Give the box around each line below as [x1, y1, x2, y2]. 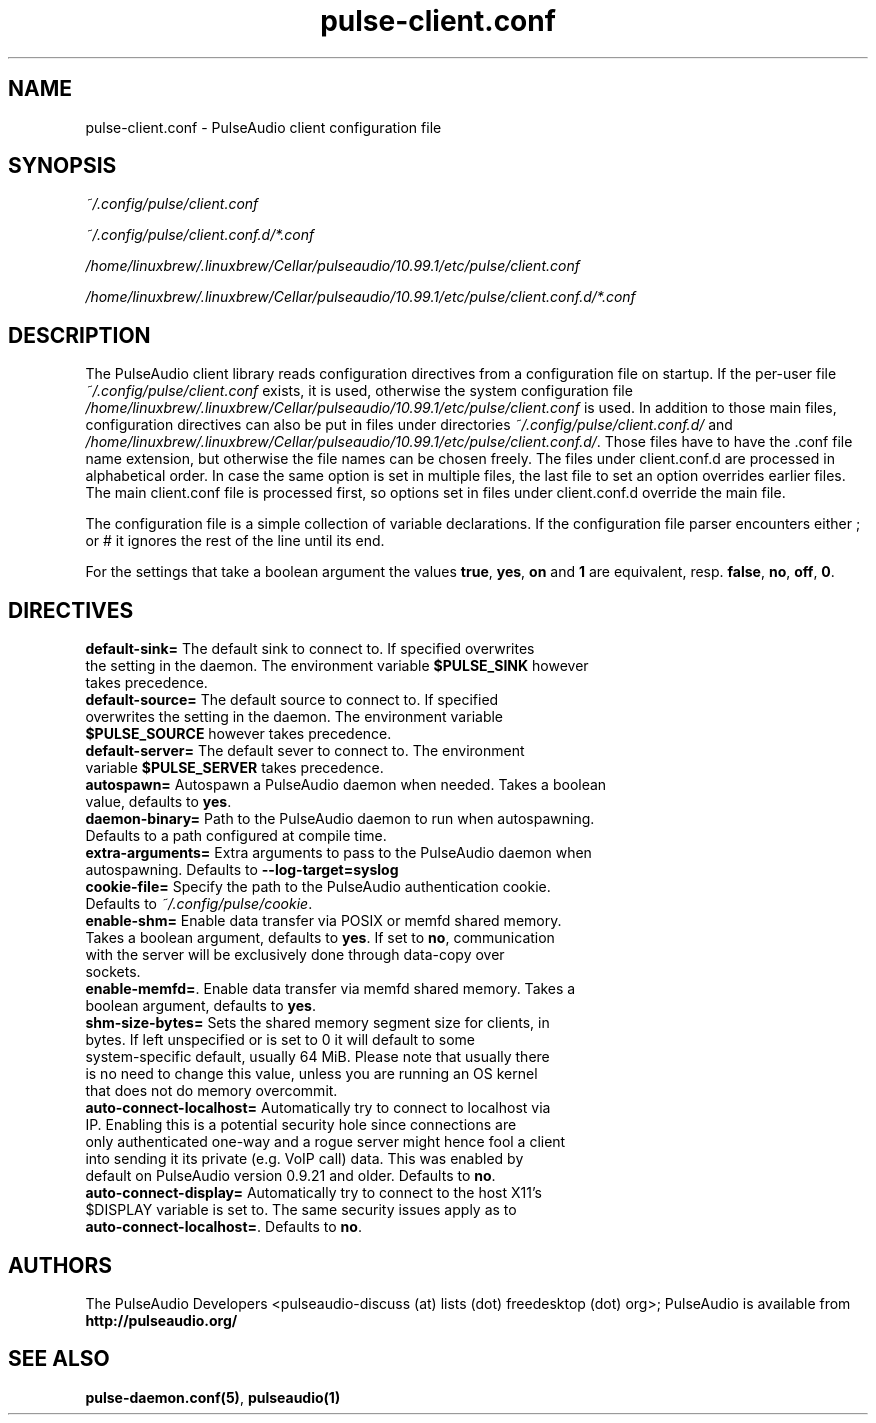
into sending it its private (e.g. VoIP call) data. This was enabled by [85, 1150, 524, 1168]
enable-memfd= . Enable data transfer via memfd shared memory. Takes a [85, 980, 576, 998]
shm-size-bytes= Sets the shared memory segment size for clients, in [85, 1014, 550, 1032]
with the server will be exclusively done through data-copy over [85, 946, 505, 964]
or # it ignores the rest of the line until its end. [85, 532, 385, 550]
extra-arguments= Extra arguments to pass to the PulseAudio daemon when [85, 844, 592, 862]
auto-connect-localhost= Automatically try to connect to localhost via [85, 1099, 551, 1117]
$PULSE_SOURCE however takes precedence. [85, 725, 392, 743]
